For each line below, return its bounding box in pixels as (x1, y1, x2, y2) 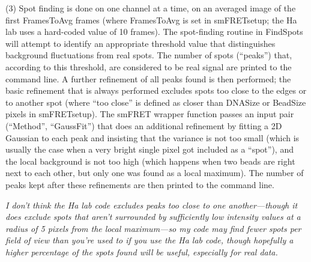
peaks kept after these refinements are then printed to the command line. (5, 178, 274, 190)
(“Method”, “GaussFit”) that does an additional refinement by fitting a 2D (5, 119, 282, 132)
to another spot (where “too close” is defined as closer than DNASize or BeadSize (5, 96, 306, 108)
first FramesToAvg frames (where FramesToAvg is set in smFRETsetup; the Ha (5, 13, 297, 26)
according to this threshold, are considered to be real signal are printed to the (5, 60, 292, 73)
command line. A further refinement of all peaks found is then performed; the (5, 72, 291, 85)
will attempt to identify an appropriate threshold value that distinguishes (5, 37, 276, 49)
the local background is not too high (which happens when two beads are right (5, 154, 295, 167)
